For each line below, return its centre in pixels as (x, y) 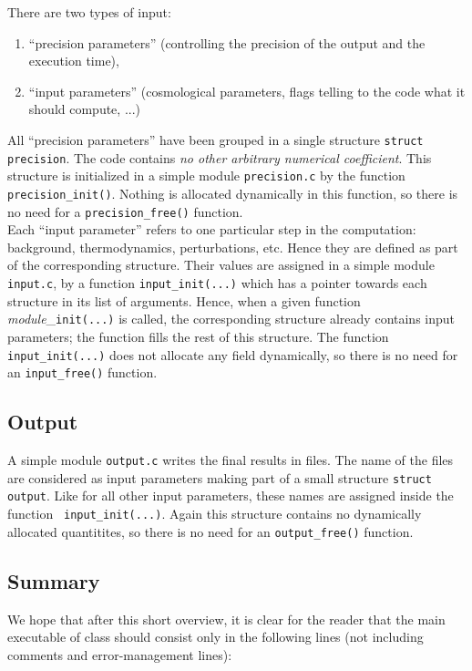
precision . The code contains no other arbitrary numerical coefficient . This (220, 157)
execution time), (74, 61)
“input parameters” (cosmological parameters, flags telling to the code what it (247, 91)
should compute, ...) (85, 109)
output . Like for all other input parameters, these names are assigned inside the (231, 496)
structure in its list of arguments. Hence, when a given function (184, 300)
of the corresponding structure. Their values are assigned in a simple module (221, 265)
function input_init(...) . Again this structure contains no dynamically (215, 514)
